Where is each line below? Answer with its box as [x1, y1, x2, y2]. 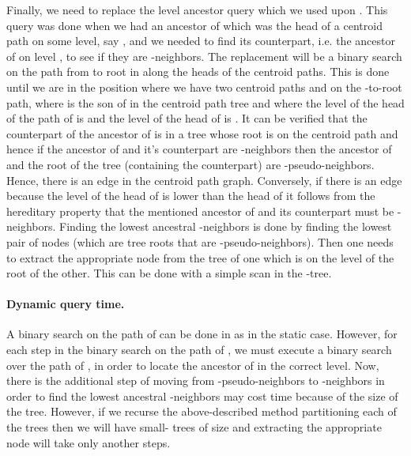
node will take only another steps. [6, 434, 171, 450]
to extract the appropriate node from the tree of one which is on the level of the [6, 249, 394, 266]
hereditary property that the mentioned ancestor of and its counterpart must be [6, 202, 394, 219]
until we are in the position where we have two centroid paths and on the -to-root [6, 78, 402, 95]
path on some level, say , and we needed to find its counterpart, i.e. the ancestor [6, 32, 395, 49]
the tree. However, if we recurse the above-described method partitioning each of [6, 403, 397, 420]
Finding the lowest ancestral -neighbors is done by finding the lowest [59, 218, 392, 235]
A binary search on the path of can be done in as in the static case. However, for [6, 326, 398, 342]
